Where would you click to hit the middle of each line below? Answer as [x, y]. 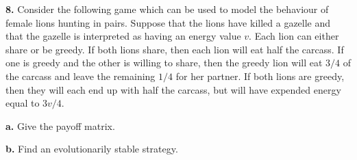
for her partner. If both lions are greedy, [260, 76]
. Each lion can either [294, 36]
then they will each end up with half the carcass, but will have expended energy [173, 89]
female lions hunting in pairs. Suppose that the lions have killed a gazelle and [168, 22]
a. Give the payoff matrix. [60, 125]
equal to [23, 103]
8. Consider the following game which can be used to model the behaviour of [167, 9]
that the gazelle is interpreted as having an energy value [123, 36]
